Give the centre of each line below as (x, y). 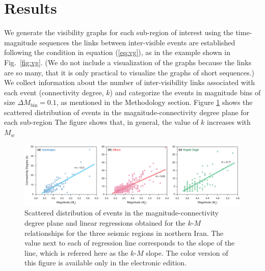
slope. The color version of (187, 252)
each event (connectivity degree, (54, 92)
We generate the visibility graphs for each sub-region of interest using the (119, 32)
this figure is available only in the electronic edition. (105, 263)
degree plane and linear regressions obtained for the (105, 222)
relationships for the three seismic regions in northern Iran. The (124, 233)
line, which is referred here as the (76, 252)
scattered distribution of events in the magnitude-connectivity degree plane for (127, 112)
